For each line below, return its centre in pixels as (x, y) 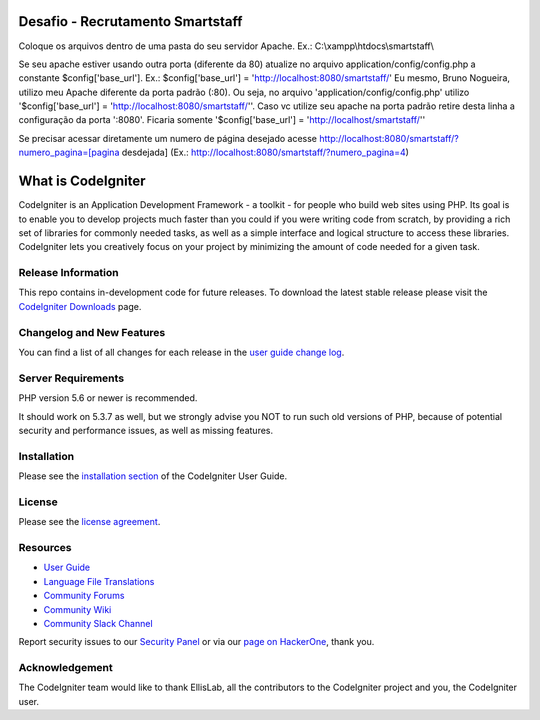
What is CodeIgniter (82, 181)
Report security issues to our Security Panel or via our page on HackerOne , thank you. (196, 642)
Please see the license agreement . (89, 522)
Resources (45, 547)
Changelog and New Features (92, 332)
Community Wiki (77, 609)
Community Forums (84, 596)
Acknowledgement (66, 668)
